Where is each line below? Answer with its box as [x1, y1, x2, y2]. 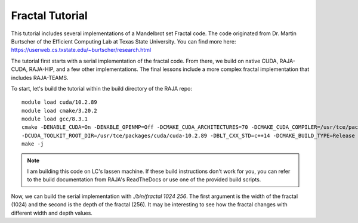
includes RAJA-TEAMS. [11, 74, 69, 81]
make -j [21, 141, 44, 147]
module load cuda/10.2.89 [21, 99, 98, 106]
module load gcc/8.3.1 [21, 116, 88, 122]
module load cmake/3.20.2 [21, 107, 98, 114]
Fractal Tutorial [11, 9, 88, 22]
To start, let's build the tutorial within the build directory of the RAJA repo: [11, 85, 193, 92]
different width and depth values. [11, 209, 92, 216]
